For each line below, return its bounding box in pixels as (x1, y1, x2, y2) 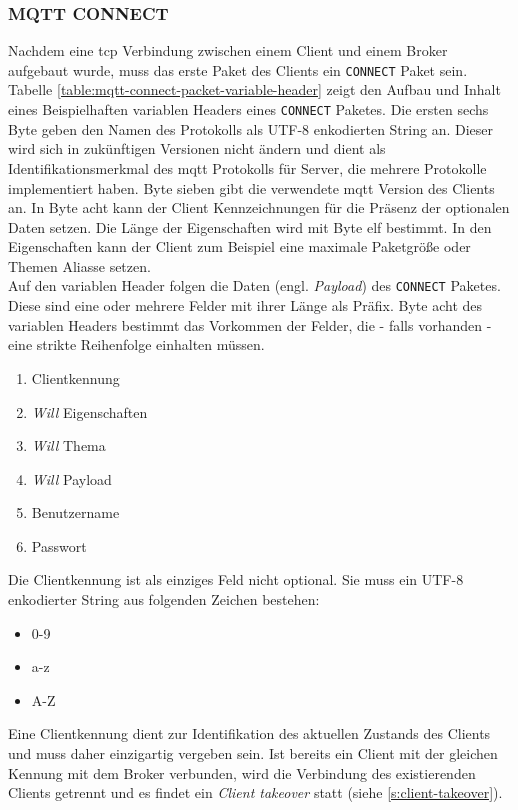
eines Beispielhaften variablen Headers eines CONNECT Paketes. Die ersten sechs (8, 99, 489, 120)
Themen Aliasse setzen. (8, 255, 151, 276)
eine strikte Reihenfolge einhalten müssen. (8, 334, 265, 355)
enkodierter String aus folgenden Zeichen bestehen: (8, 589, 320, 610)
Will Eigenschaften (31, 401, 148, 422)
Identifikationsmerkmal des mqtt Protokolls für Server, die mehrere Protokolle (8, 157, 487, 178)
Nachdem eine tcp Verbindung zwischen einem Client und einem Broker (8, 40, 448, 61)
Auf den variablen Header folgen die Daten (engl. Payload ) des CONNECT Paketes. (8, 275, 501, 296)
